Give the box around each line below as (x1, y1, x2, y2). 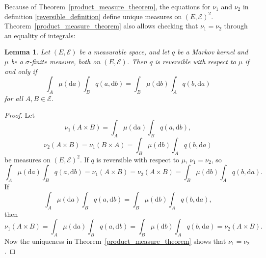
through (224, 21, 248, 31)
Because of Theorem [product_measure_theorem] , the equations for (4, 1, 211, 11)
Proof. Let (4, 109, 35, 120)
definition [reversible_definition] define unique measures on (4, 11, 182, 21)
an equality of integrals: (4, 30, 76, 40)
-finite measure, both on (29, 56, 101, 66)
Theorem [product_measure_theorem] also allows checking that (4, 21, 198, 31)
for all (4, 93, 23, 103)
